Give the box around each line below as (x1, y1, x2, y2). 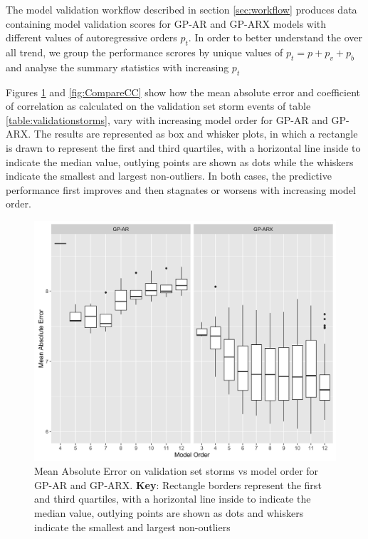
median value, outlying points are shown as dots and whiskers (34, 505, 304, 520)
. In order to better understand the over (188, 30, 362, 45)
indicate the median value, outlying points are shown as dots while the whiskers (6, 154, 354, 169)
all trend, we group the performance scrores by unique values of (6, 44, 283, 59)
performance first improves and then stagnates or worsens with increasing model (6, 182, 356, 197)
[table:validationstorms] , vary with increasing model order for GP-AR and (6, 112, 328, 127)
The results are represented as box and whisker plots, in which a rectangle (33, 126, 358, 141)
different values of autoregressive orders (6, 30, 177, 45)
